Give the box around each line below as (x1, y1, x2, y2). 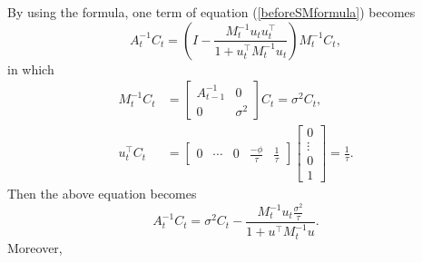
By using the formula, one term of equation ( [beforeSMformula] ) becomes (7, 3, 416, 21)
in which (7, 59, 54, 78)
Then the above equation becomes (7, 184, 197, 203)
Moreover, (7, 238, 63, 257)
